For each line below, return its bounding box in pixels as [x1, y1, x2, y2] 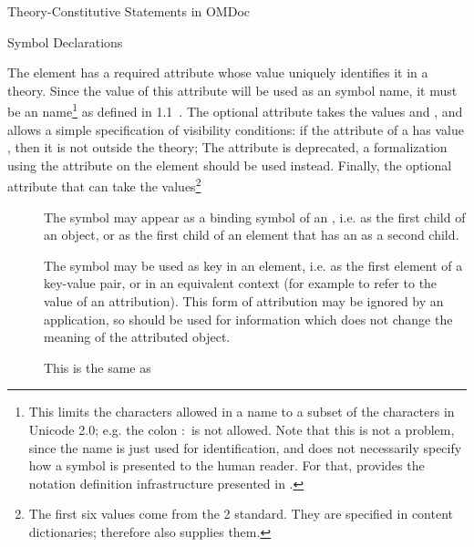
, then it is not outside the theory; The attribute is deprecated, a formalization [7, 138, 448, 157]
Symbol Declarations [7, 32, 123, 51]
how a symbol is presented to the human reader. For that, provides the [28, 456, 425, 475]
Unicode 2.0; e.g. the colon [28, 420, 178, 439]
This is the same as [44, 357, 151, 377]
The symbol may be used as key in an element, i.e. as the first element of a [44, 255, 463, 274]
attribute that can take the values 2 [7, 174, 201, 196]
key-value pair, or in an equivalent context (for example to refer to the [44, 273, 438, 293]
